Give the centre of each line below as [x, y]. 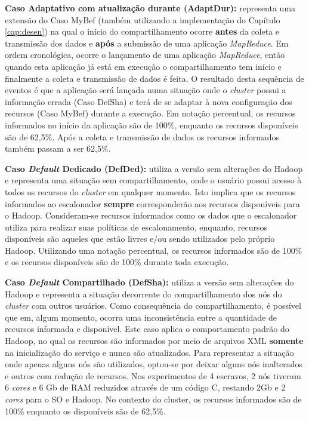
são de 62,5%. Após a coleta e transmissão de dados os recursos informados [142, 136]
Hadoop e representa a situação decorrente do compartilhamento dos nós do [143, 294]
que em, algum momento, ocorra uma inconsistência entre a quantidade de [141, 317]
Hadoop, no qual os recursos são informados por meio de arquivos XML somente [154, 341]
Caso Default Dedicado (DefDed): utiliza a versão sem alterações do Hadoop [154, 168]
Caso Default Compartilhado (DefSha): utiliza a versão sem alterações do [149, 282]
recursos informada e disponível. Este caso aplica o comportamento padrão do [147, 329]
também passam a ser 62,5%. [58, 148]
